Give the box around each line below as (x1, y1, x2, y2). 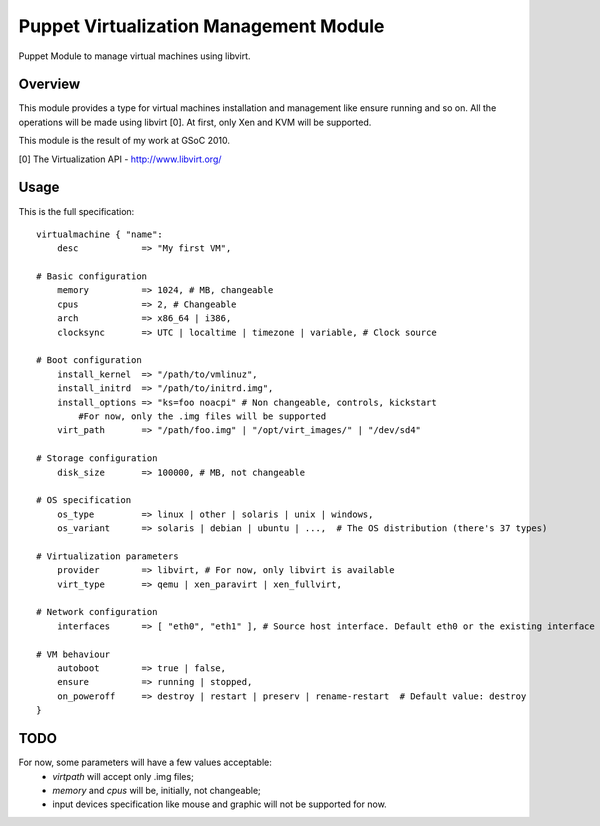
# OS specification (36, 495, 132, 506)
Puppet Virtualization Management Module (18, 15, 385, 37)
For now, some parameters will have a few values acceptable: (18, 756, 272, 769)
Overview (18, 76, 81, 93)
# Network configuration (36, 606, 158, 618)
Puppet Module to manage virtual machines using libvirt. (18, 50, 251, 62)
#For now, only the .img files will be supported (78, 411, 327, 422)
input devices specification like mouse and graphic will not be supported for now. (52, 798, 387, 810)
